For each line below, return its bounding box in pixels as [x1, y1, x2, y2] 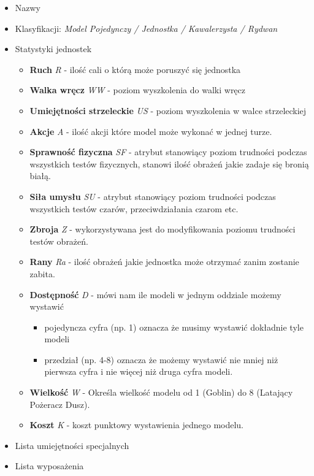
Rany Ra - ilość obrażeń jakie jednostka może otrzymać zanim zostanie [29, 255, 299, 268]
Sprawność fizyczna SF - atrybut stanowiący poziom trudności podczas [29, 145, 307, 158]
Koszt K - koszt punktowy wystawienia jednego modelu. [29, 418, 244, 431]
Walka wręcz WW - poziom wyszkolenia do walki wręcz [29, 83, 246, 96]
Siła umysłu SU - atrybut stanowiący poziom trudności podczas [29, 190, 276, 202]
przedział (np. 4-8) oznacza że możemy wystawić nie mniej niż [44, 353, 278, 366]
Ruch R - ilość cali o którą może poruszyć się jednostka [29, 63, 241, 75]
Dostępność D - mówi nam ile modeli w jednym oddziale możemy [29, 288, 281, 301]
